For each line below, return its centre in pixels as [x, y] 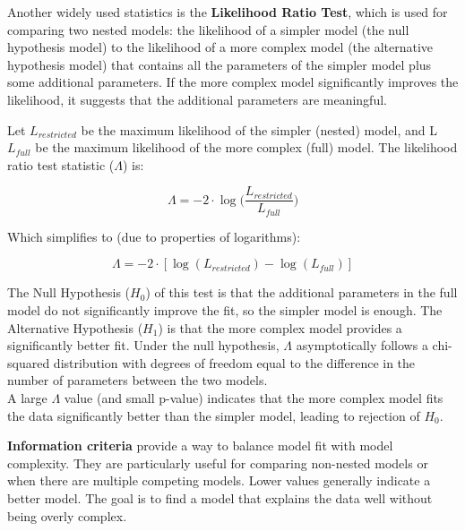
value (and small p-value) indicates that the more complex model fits [254, 398]
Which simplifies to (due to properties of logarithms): [154, 236]
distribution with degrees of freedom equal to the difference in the [234, 362]
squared [29, 362]
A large [27, 398]
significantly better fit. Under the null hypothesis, [143, 345]
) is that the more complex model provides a [280, 327]
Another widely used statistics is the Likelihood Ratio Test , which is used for [228, 12]
